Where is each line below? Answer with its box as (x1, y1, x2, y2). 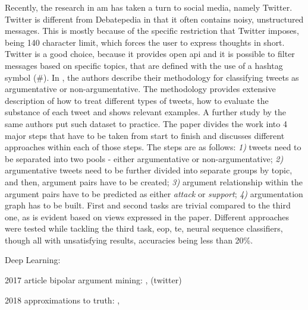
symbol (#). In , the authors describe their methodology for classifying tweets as (5, 71, 299, 83)
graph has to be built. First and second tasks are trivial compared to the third (5, 199, 291, 211)
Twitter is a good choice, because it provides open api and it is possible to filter (5, 48, 295, 60)
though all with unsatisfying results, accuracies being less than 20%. (5, 233, 253, 246)
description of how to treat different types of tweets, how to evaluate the (5, 94, 269, 106)
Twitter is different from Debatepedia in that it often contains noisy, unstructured (5, 12, 304, 25)
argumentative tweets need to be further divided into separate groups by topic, (5, 164, 293, 176)
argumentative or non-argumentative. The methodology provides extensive (5, 83, 276, 95)
